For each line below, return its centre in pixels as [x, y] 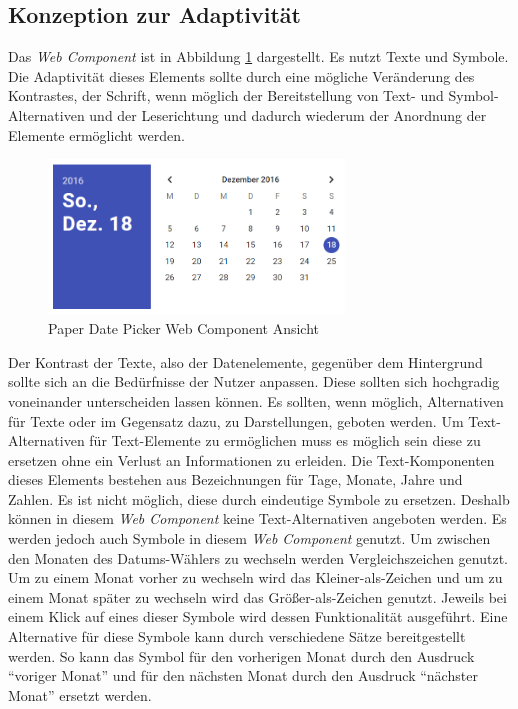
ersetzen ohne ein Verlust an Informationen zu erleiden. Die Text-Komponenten [251, 459]
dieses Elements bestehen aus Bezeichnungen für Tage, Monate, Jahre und [235, 479]
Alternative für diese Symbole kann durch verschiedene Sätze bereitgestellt [237, 636]
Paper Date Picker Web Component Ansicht [184, 328]
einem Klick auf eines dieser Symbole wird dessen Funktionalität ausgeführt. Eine [258, 616]
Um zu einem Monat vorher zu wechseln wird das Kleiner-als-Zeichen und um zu [255, 577]
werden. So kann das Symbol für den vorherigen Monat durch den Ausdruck [241, 655]
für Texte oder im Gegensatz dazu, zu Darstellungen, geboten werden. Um [236, 420]
